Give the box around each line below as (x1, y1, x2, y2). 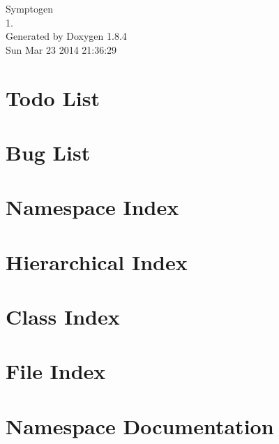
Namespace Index (6, 193, 179, 221)
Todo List (6, 83, 100, 112)
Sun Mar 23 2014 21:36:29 (6, 42, 117, 57)
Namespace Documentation (6, 411, 274, 440)
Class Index (6, 302, 120, 331)
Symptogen (6, 1, 54, 15)
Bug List (6, 138, 91, 166)
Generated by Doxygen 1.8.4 (6, 29, 127, 43)
